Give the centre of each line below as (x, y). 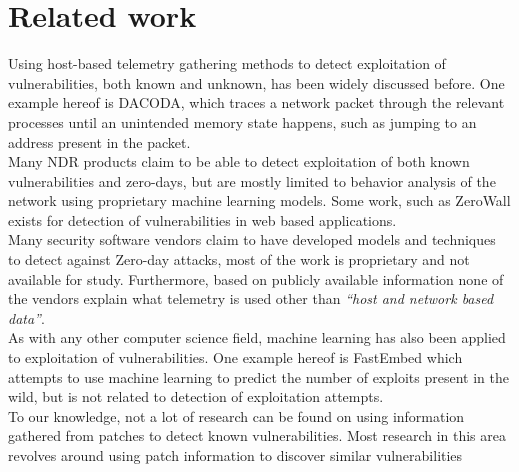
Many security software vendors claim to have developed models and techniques (252, 239)
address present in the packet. (99, 141)
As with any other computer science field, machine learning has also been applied (257, 337)
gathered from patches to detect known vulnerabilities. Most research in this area (257, 435)
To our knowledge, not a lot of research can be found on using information (236, 415)
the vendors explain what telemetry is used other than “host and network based (251, 298)
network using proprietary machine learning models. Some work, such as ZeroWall (259, 200)
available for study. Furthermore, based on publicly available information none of (256, 278)
